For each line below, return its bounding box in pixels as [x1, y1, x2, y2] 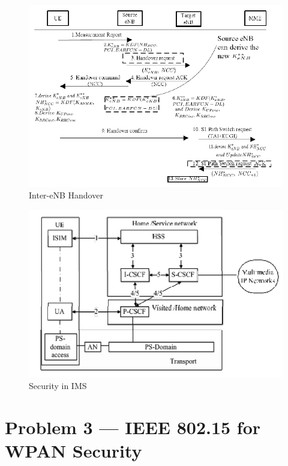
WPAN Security [5, 438, 142, 463]
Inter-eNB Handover [29, 189, 103, 201]
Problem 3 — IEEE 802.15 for [5, 415, 261, 440]
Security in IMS [29, 379, 87, 392]
